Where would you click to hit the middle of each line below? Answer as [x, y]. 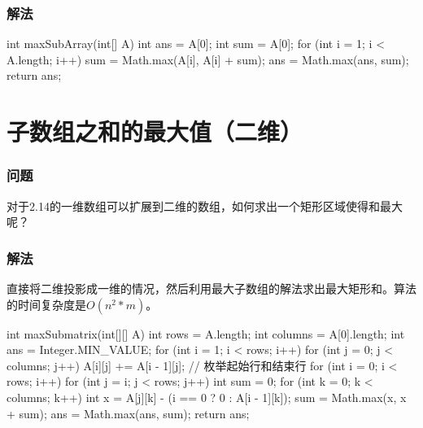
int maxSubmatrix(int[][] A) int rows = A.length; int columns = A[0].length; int [206, 333]
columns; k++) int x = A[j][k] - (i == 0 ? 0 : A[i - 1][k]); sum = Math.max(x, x [207, 397]
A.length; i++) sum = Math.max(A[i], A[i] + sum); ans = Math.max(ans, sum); [208, 59]
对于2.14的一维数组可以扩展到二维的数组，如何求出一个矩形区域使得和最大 [205, 205]
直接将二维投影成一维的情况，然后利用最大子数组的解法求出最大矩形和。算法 [211, 288]
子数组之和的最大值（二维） [155, 131]
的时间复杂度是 [46, 304]
